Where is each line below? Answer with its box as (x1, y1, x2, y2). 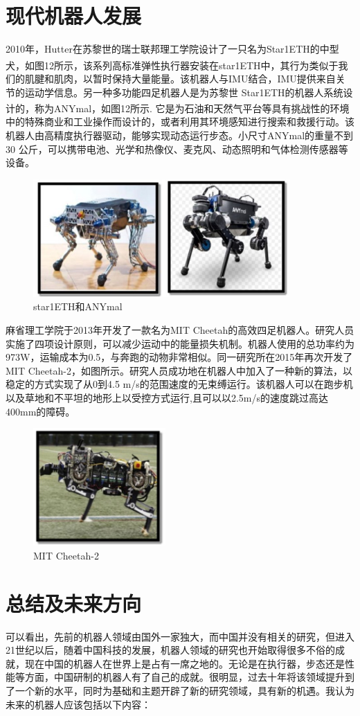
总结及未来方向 (6, 589, 142, 617)
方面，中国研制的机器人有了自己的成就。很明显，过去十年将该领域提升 (24, 670, 345, 684)
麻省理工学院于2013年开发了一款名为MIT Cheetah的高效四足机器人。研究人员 (6, 323, 354, 337)
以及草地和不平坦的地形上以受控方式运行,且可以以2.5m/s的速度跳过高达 (6, 391, 328, 405)
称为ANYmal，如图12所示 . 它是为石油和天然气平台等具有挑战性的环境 (34, 100, 350, 115)
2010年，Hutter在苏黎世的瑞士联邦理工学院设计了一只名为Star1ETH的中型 (6, 42, 339, 56)
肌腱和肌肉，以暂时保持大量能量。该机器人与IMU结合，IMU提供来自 (24, 71, 336, 85)
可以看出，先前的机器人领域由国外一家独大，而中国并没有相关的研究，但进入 (6, 629, 354, 643)
